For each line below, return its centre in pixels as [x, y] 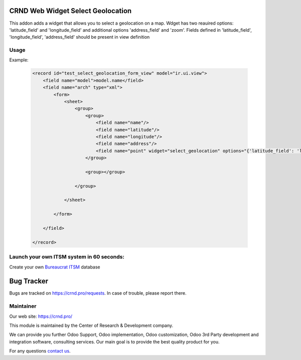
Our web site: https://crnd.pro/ [41, 316]
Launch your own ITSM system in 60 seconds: [67, 257]
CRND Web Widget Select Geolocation [70, 11]
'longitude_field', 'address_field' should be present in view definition [80, 37]
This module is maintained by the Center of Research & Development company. [91, 325]
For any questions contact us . [40, 351]
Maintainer [23, 306]
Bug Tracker [29, 281]
